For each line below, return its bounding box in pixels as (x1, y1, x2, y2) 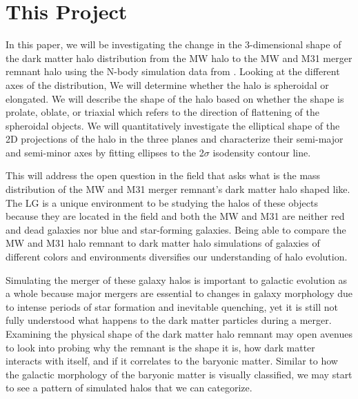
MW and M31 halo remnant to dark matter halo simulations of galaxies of (6, 236, 320, 250)
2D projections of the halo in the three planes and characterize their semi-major (6, 132, 344, 146)
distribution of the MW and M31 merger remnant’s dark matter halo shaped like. (6, 182, 350, 196)
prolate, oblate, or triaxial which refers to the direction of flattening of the (6, 105, 319, 119)
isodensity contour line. (212, 145, 311, 159)
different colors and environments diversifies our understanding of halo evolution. (6, 249, 348, 264)
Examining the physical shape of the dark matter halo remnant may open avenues (6, 327, 352, 340)
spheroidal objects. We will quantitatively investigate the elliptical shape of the (6, 118, 340, 132)
